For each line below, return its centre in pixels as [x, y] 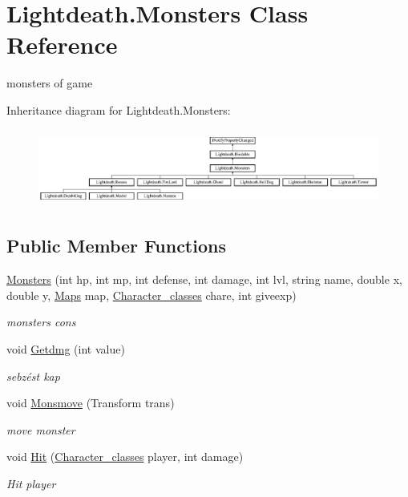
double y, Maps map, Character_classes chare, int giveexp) [151, 295]
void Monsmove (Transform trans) [91, 403]
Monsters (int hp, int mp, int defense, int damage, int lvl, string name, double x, [204, 279]
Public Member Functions [116, 246]
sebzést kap [33, 376]
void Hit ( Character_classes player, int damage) [125, 457]
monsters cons [41, 322]
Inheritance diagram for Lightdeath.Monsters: [119, 109]
